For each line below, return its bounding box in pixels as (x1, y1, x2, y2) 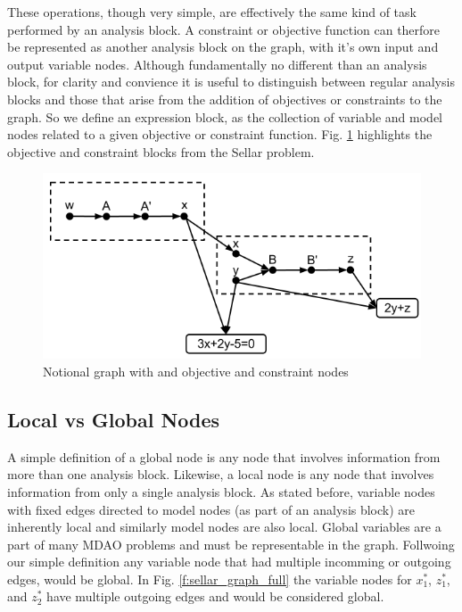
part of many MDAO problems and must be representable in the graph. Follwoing (7, 534, 455, 553)
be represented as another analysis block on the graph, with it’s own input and (7, 37, 439, 56)
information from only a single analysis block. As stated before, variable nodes (7, 482, 435, 500)
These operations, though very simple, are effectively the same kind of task (7, 3, 417, 21)
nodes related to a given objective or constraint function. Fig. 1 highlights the (7, 125, 433, 144)
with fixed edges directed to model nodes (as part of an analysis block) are (7, 500, 416, 518)
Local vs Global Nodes (7, 405, 220, 433)
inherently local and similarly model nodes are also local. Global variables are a (7, 517, 441, 536)
